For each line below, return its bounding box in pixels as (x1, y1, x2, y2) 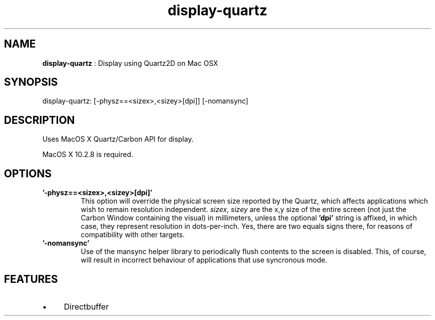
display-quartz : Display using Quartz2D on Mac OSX (42, 58, 218, 67)
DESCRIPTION (4, 113, 75, 126)
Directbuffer (64, 301, 109, 312)
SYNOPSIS (4, 76, 58, 89)
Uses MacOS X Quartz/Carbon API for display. (42, 135, 194, 144)
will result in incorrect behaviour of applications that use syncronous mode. (80, 256, 327, 265)
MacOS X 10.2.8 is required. (42, 150, 134, 159)
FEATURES (4, 272, 58, 285)
